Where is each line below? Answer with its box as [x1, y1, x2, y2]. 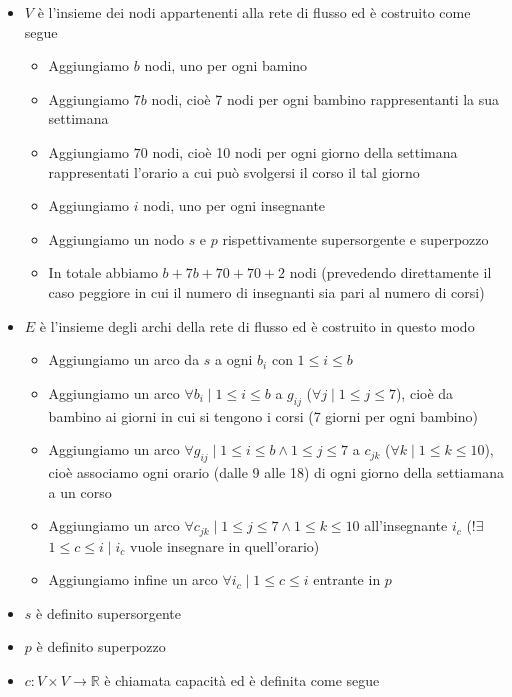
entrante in [313, 569, 381, 590]
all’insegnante [364, 515, 448, 536]
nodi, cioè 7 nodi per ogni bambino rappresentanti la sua [151, 88, 500, 109]
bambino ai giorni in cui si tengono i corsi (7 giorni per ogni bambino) [48, 405, 478, 426]
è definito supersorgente [36, 602, 181, 623]
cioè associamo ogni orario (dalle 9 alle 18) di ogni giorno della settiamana [48, 461, 504, 482]
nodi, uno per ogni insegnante [143, 195, 326, 216]
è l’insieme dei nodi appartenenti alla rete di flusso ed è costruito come [37, 2, 471, 22]
